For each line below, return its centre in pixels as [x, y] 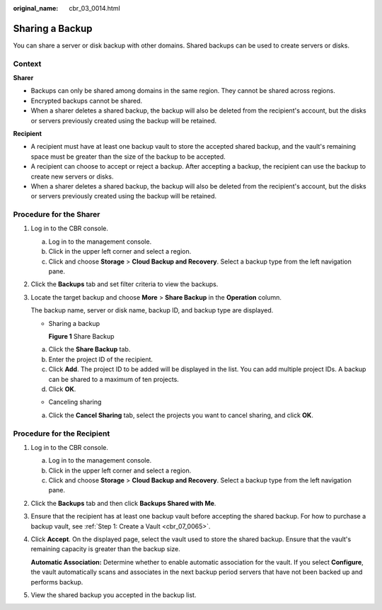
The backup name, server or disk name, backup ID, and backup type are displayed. [152, 310]
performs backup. [57, 582]
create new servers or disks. [72, 176]
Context [27, 64]
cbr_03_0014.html [94, 8]
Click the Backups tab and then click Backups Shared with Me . [123, 503]
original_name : [36, 8]
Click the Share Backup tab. [89, 349]
